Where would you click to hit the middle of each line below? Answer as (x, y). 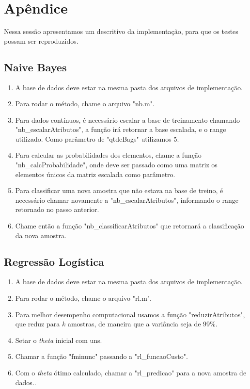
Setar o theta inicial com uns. (59, 340)
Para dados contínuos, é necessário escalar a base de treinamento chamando (127, 120)
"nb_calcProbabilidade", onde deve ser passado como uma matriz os (116, 165)
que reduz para (38, 324)
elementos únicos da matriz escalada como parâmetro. (95, 174)
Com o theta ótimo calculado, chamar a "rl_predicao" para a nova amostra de (131, 373)
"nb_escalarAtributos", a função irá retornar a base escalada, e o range (121, 129)
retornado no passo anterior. (57, 209)
